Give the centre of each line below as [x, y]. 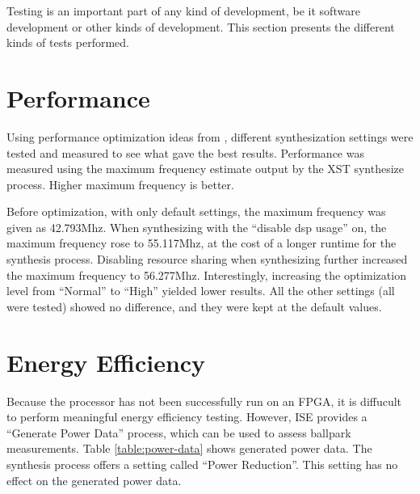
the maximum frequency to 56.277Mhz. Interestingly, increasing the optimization [206, 274]
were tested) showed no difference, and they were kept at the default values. [194, 306]
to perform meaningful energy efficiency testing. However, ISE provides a [187, 417]
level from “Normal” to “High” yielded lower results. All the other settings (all [201, 291]
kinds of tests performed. [68, 42]
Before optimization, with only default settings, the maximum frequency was [196, 211]
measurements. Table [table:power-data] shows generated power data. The [189, 448]
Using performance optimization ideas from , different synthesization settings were [210, 136]
